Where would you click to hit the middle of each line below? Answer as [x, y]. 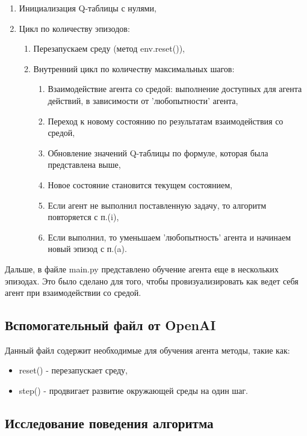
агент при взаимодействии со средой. [73, 293]
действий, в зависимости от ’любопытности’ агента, [143, 100]
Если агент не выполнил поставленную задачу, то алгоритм [157, 205]
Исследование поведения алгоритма [109, 423]
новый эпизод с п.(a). [87, 249]
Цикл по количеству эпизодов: [74, 28]
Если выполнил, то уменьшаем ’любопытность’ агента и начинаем [169, 237]
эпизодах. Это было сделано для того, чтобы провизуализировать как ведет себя [152, 281]
